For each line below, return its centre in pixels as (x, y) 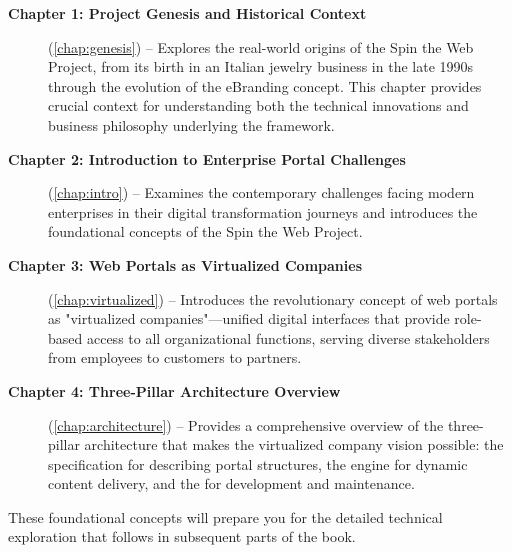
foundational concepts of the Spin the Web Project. (205, 231)
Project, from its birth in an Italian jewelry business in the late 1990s (261, 66)
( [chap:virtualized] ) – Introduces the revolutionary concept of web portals (273, 298)
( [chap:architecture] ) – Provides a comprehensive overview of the (246, 424)
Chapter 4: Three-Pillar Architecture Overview (174, 390)
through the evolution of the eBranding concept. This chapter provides (265, 85)
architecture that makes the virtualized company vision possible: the (294, 444)
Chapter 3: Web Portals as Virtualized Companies (185, 264)
